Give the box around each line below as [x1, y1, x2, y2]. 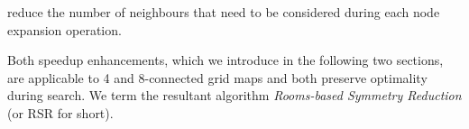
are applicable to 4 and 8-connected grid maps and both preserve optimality [7, 68, 428, 87]
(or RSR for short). [7, 103, 114, 122]
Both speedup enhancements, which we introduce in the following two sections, [7, 51, 444, 69]
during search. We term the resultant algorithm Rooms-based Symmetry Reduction [7, 86, 462, 105]
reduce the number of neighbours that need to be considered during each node [7, 3, 440, 21]
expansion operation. [7, 20, 122, 39]
